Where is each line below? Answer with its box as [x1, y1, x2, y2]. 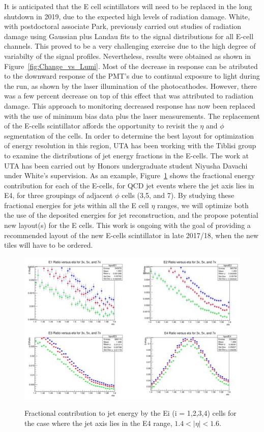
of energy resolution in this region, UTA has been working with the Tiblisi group [4, 140, 256, 151]
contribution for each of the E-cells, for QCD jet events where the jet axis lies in [4, 180, 254, 190]
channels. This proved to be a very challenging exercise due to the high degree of [4, 41, 256, 51]
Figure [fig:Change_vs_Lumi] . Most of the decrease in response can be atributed [4, 60, 258, 71]
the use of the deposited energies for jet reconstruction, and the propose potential [4, 210, 258, 220]
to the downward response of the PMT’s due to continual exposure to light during [4, 71, 260, 81]
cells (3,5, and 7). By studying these [122, 190, 234, 201]
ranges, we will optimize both [157, 200, 249, 210]
